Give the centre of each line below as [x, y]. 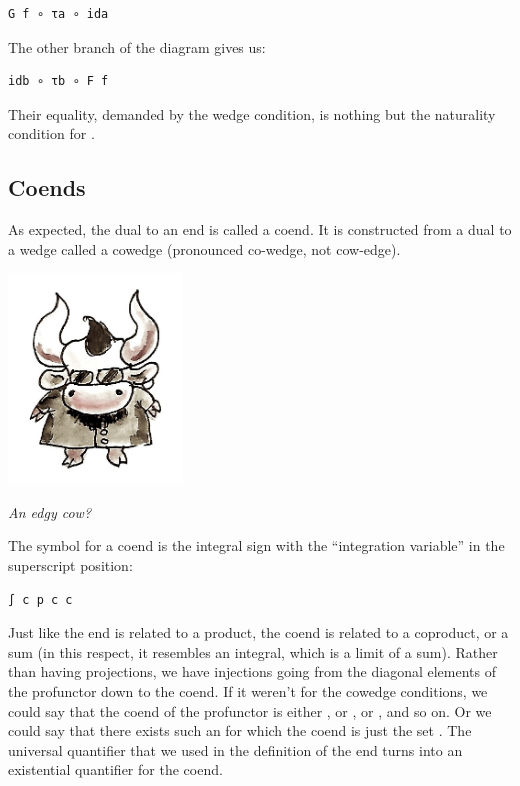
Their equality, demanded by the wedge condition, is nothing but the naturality [252, 113]
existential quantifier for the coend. [115, 769]
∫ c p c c [40, 599]
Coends [47, 187]
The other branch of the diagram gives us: [137, 46]
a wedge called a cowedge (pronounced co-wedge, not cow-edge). [204, 248]
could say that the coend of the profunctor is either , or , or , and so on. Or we [250, 710]
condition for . [51, 133]
